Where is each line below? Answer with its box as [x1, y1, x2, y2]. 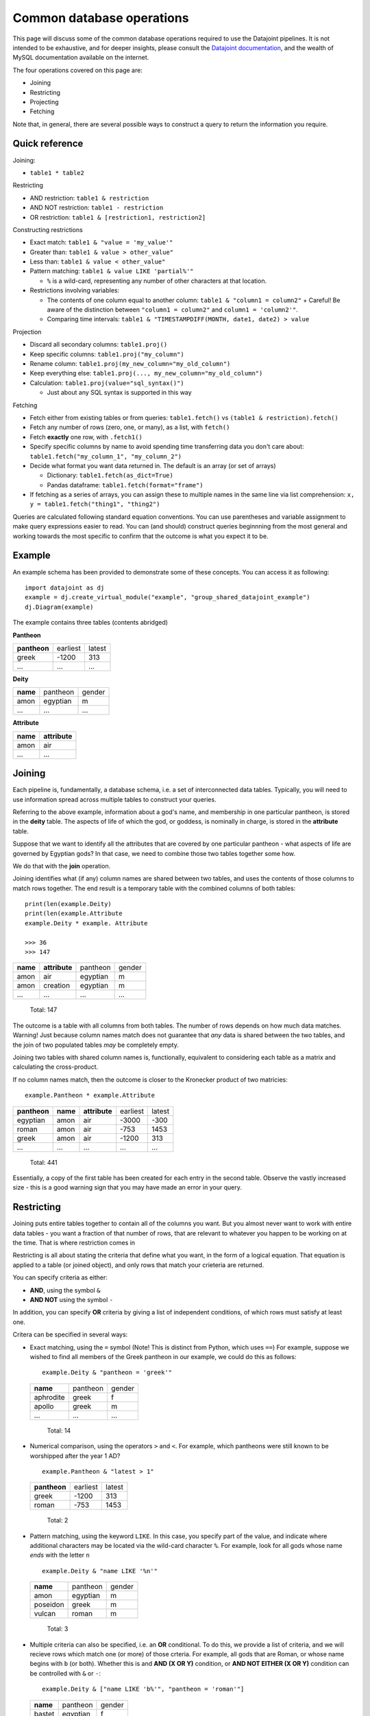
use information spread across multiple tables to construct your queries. [12, 795, 217, 803]
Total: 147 [29, 1006, 58, 1014]
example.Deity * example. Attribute [25, 919, 148, 927]
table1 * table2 [29, 169, 85, 176]
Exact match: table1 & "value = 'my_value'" [29, 238, 173, 246]
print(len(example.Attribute [25, 909, 123, 918]
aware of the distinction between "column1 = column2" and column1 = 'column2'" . [47, 305, 298, 314]
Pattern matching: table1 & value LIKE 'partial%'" [29, 267, 195, 275]
